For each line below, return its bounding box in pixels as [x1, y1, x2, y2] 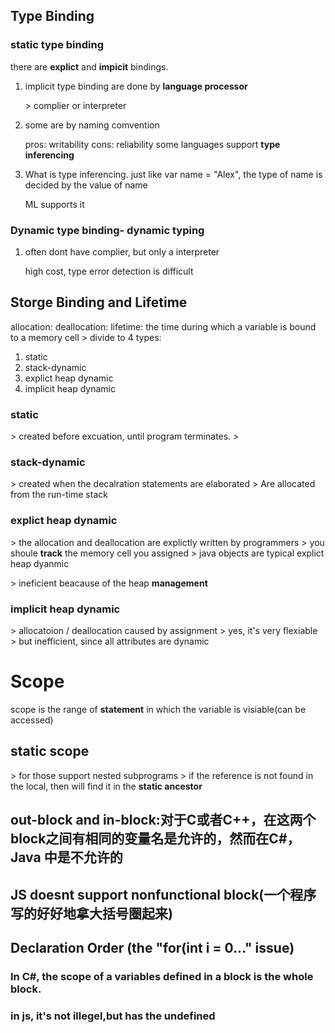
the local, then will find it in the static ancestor [10, 780, 203, 792]
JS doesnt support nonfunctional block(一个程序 [10, 886, 317, 903]
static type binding [10, 38, 104, 52]
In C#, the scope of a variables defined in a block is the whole [10, 969, 314, 983]
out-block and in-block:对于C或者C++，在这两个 [10, 812, 317, 829]
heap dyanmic [10, 557, 70, 569]
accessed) [10, 714, 54, 726]
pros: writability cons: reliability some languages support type [24, 138, 281, 150]
